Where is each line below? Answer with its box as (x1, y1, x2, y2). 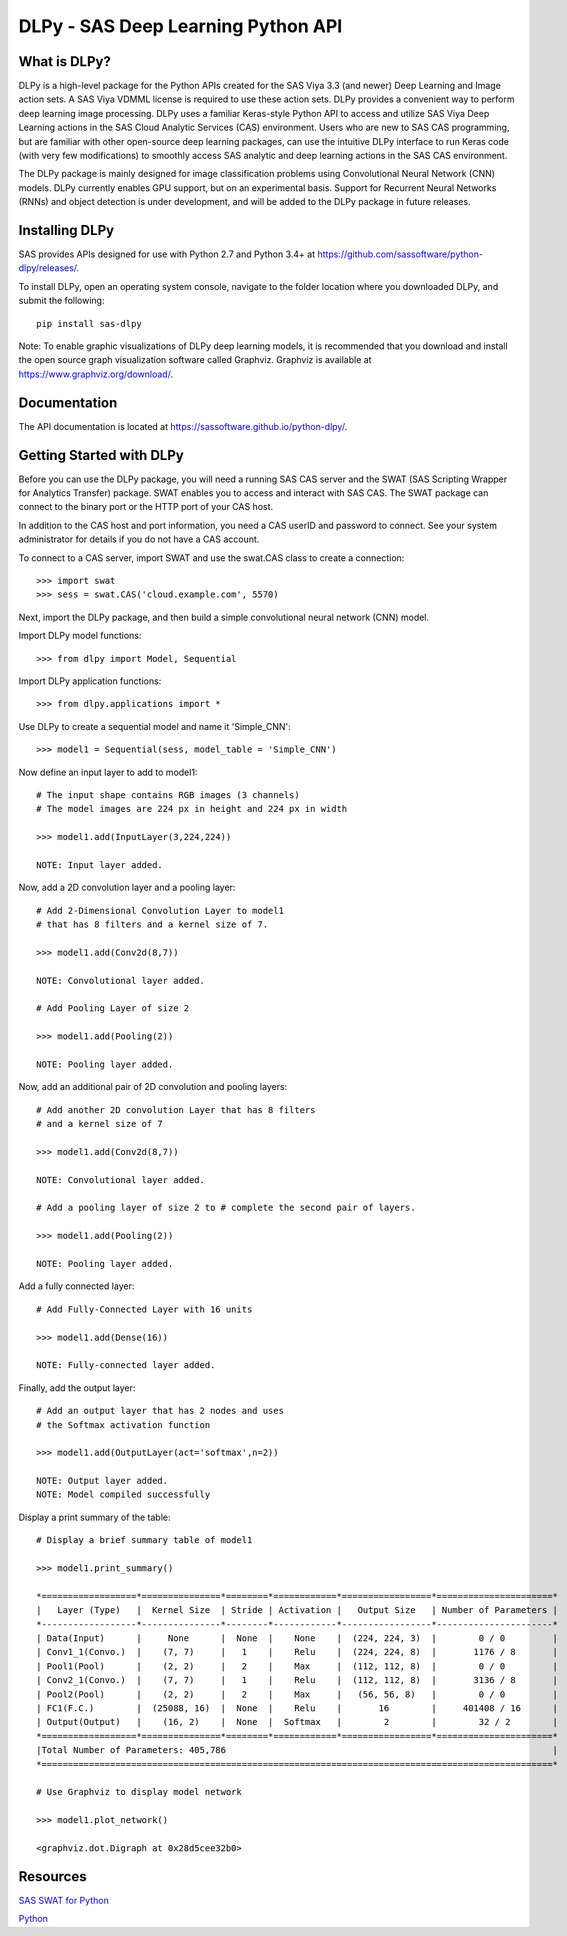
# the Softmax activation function (36, 1419, 211, 1430)
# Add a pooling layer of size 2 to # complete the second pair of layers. (36, 1202, 416, 1214)
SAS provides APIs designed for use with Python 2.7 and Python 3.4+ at (18, 248, 316, 260)
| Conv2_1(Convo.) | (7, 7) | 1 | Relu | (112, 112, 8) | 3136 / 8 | (36, 1675, 559, 1686)
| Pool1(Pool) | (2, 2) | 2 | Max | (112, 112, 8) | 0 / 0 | (36, 1660, 559, 1672)
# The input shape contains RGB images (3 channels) (36, 789, 300, 800)
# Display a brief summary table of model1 (36, 1535, 253, 1546)
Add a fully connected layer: (18, 1280, 135, 1292)
